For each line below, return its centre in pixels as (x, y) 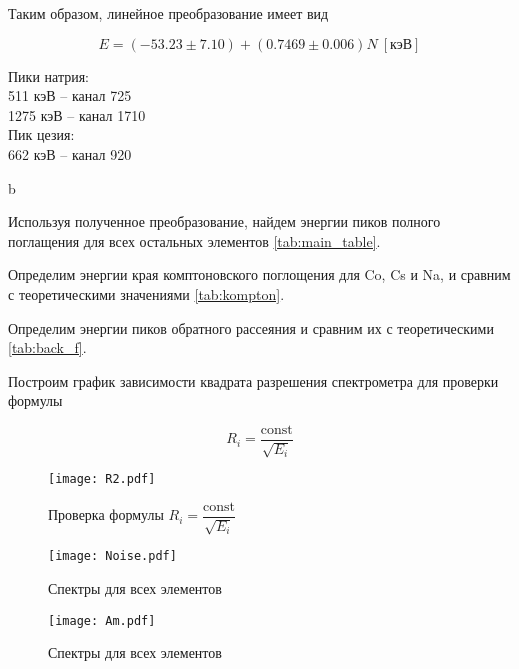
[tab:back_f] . (47, 347)
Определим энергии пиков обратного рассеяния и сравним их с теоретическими (251, 327)
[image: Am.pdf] (102, 620)
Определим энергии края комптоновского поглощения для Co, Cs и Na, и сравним (259, 274)
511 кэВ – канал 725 (70, 95)
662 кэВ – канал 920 (70, 153)
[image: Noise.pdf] (112, 556)
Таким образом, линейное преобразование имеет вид (168, 13)
